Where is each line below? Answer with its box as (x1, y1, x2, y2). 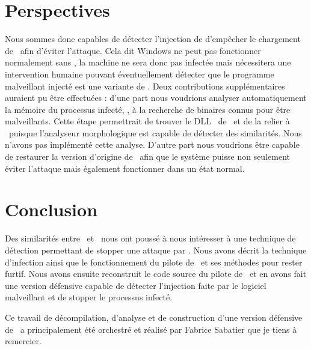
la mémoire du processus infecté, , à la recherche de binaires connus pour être (5, 103, 291, 115)
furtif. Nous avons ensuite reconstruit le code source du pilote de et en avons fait (5, 267, 307, 280)
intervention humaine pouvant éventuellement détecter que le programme (5, 67, 274, 80)
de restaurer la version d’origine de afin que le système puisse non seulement (5, 150, 290, 163)
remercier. (5, 335, 42, 347)
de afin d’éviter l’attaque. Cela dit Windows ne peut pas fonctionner (5, 44, 261, 56)
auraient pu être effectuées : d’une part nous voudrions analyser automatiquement (5, 91, 307, 104)
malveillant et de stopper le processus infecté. (5, 291, 173, 303)
